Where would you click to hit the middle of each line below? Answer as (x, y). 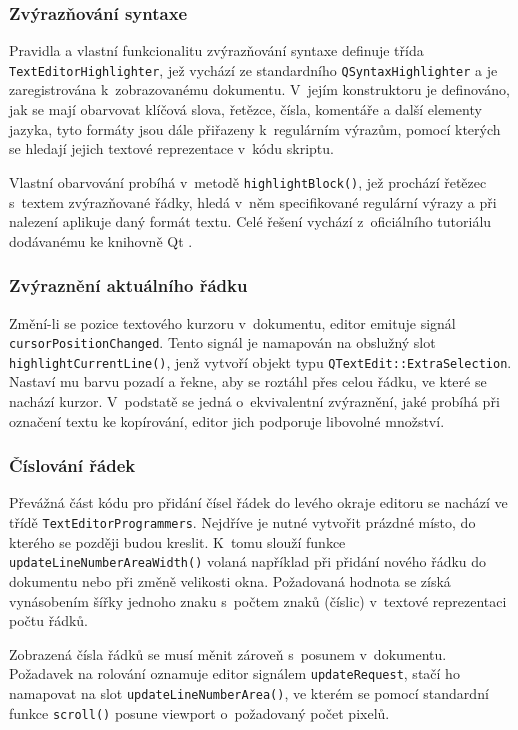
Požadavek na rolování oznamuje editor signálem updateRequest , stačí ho (234, 673)
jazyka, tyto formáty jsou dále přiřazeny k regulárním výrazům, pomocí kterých (255, 128)
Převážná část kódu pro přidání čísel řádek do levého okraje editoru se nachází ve (258, 502)
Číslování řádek (72, 465)
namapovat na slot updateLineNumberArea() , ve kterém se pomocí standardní (249, 692)
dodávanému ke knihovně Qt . (101, 240)
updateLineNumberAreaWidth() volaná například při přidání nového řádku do (248, 561)
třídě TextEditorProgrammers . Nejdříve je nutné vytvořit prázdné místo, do (242, 522)
